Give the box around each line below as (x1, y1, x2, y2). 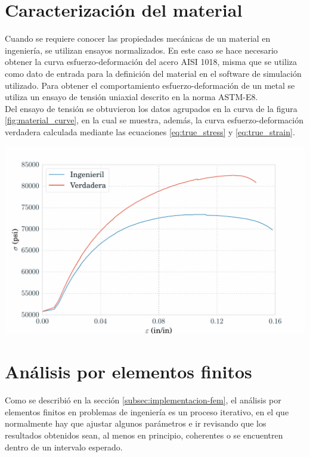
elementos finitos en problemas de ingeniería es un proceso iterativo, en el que (5, 405, 289, 418)
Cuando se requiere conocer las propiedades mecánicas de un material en (5, 32, 271, 45)
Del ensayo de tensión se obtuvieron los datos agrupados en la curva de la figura (5, 102, 297, 114)
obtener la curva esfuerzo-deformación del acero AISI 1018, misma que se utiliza (5, 55, 297, 68)
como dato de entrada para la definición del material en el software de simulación (5, 67, 302, 79)
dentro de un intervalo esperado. (5, 440, 123, 453)
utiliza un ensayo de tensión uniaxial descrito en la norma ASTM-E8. (5, 91, 258, 103)
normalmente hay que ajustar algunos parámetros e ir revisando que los (5, 417, 266, 430)
